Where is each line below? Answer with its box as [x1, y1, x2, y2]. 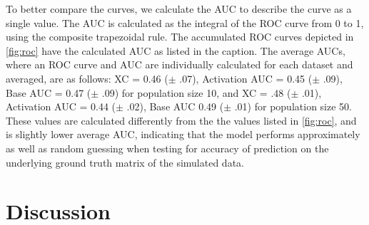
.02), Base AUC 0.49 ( [126, 99, 224, 114]
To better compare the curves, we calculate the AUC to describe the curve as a [6, 1, 352, 16]
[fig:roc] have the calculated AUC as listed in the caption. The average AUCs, [6, 43, 345, 58]
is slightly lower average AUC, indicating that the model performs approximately [6, 127, 360, 142]
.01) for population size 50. [234, 99, 352, 114]
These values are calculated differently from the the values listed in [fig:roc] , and [6, 112, 357, 127]
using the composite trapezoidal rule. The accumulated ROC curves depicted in [6, 29, 354, 44]
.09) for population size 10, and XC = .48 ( [101, 85, 291, 100]
